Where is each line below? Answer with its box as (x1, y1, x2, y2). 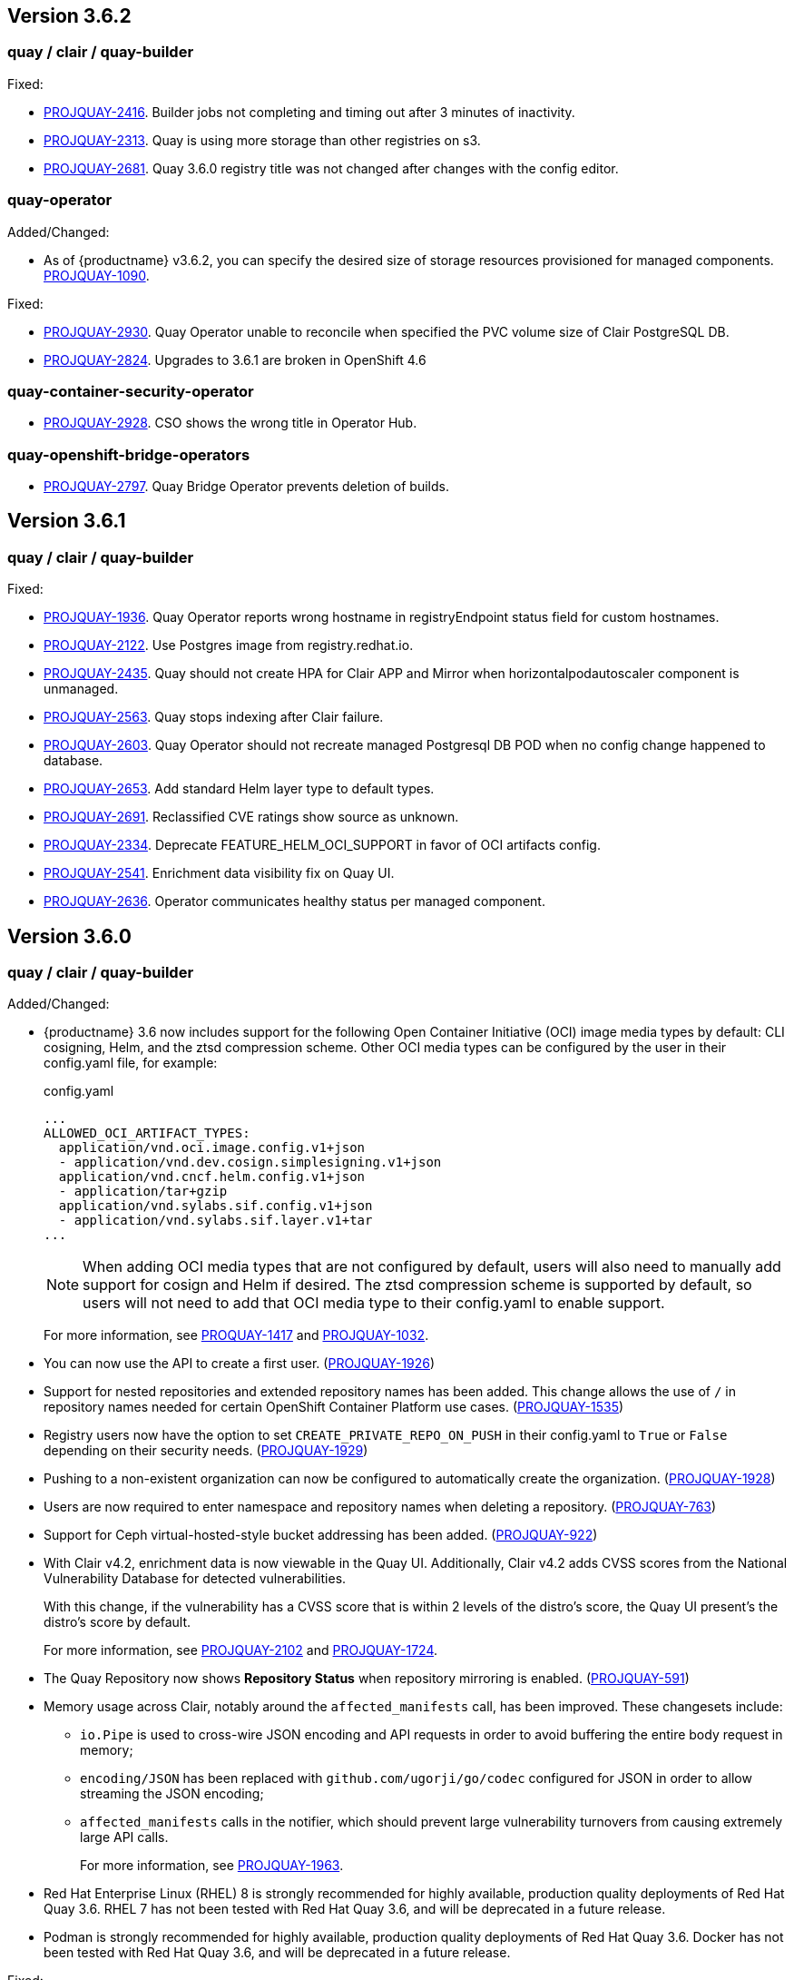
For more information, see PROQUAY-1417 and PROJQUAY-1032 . (44, 1327, 429, 1344)
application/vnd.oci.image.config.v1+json (58, 1140, 366, 1156)
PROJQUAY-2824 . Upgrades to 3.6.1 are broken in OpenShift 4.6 (44, 351, 426, 368)
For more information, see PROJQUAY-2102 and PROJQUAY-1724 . (44, 1642, 438, 1659)
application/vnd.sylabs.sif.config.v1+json (58, 1198, 373, 1214)
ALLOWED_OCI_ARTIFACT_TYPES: (44, 1126, 250, 1141)
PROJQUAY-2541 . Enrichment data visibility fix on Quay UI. (44, 865, 395, 882)
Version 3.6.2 (7, 5, 132, 27)
